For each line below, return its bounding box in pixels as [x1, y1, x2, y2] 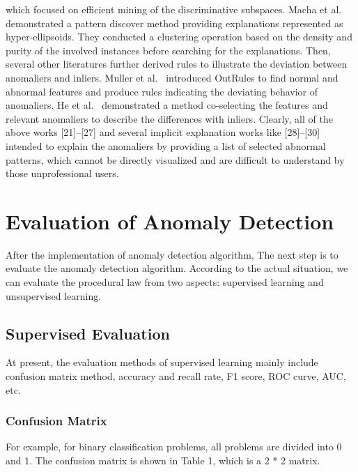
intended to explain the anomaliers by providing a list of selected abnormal [6, 138, 326, 153]
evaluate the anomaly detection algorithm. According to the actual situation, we [6, 261, 348, 275]
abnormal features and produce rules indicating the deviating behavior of [6, 84, 318, 98]
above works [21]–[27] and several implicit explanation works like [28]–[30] [6, 125, 320, 139]
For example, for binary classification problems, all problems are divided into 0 [6, 439, 342, 454]
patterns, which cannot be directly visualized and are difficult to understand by [6, 152, 345, 167]
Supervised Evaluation [6, 322, 170, 344]
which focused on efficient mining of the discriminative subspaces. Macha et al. [6, 2, 342, 16]
